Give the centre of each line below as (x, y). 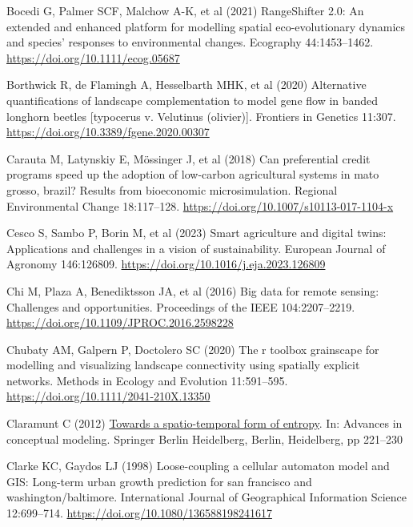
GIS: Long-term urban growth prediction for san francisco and (159, 481)
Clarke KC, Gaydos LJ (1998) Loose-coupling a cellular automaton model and (198, 466)
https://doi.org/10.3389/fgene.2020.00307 (108, 132)
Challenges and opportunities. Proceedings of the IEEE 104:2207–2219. (181, 306)
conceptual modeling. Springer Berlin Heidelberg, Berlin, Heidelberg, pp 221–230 (204, 438)
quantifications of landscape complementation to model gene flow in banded (192, 100)
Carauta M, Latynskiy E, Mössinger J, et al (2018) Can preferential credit (188, 158)
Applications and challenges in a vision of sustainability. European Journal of (196, 248)
